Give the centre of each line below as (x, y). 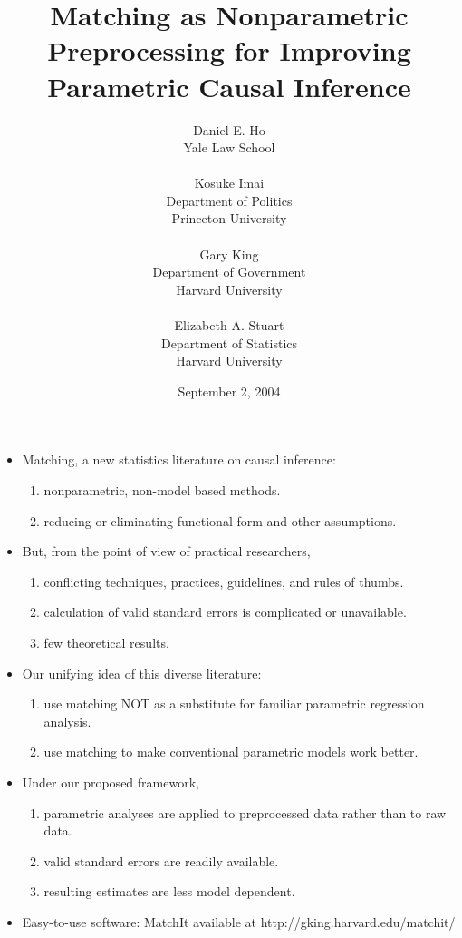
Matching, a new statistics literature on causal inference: (179, 459)
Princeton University (229, 218)
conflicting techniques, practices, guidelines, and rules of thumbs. (224, 581)
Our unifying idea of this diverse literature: (142, 673)
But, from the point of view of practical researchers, (166, 551)
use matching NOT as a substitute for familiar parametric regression (234, 703)
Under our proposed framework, (111, 782)
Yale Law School (229, 147)
